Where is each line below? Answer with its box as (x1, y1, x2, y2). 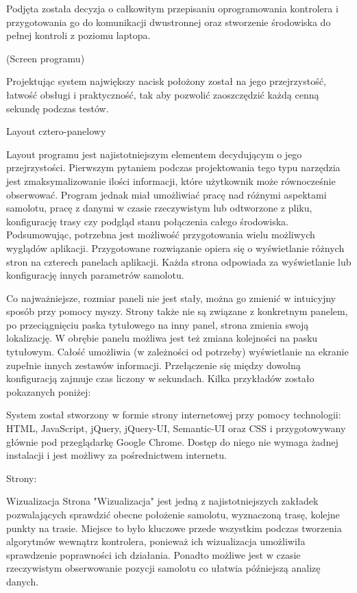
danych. (6, 574, 39, 588)
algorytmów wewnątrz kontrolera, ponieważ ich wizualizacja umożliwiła (6, 534, 306, 548)
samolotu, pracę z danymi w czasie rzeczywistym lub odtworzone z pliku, (6, 201, 312, 215)
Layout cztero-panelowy (6, 124, 106, 138)
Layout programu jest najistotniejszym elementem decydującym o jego (6, 147, 302, 161)
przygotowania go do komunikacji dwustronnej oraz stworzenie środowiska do (6, 14, 331, 29)
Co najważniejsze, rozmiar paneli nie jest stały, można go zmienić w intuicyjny (6, 290, 336, 305)
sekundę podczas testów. (6, 101, 109, 115)
